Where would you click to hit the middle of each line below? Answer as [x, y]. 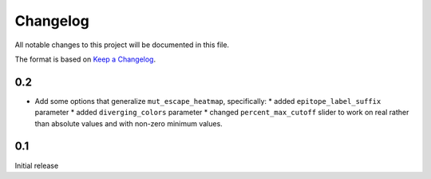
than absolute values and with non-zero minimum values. [129, 123]
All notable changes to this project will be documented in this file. [122, 45]
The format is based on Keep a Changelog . [85, 59]
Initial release [37, 165]
